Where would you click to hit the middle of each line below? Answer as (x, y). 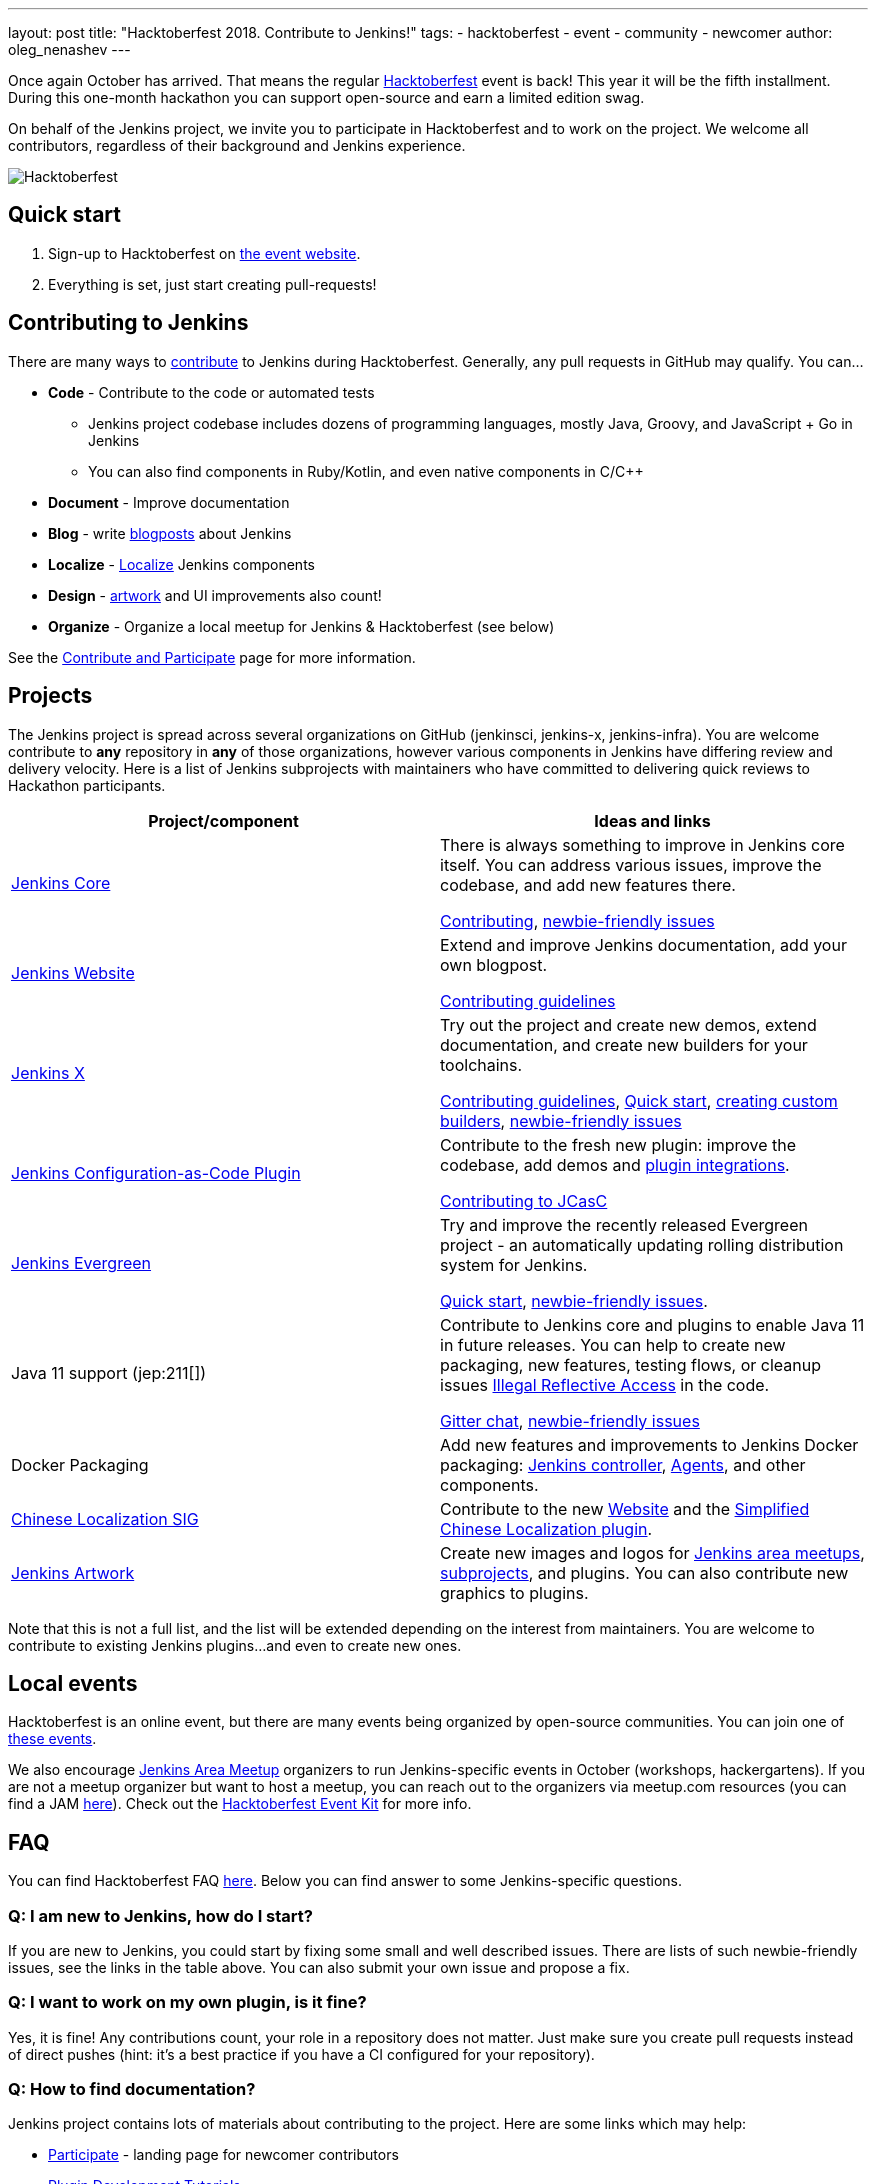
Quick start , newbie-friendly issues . (574, 1300)
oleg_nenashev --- (69, 49)
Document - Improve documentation (169, 502)
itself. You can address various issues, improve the (631, 864)
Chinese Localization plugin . (546, 1528)
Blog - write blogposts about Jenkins (170, 533)
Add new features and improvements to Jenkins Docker (649, 1444)
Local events (73, 1683)
